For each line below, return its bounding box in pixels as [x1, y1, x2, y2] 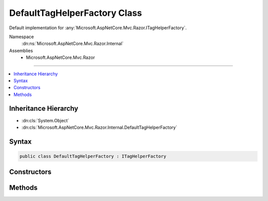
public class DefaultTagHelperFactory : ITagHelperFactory [19, 153, 166, 159]
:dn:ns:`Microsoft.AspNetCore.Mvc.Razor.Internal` [21, 41, 124, 47]
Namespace [9, 34, 34, 40]
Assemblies [9, 48, 33, 53]
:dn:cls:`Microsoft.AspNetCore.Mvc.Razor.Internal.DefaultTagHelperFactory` [21, 124, 177, 130]
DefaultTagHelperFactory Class [9, 7, 142, 18]
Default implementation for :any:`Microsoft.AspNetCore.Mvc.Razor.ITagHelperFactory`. [9, 25, 187, 31]
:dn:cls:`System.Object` [21, 117, 69, 123]
